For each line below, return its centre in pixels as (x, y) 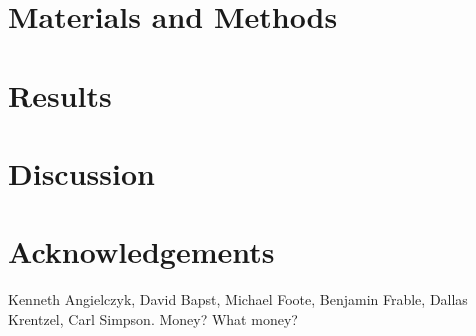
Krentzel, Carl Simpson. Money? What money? (153, 318)
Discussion (81, 172)
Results (60, 94)
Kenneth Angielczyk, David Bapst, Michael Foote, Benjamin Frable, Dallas (238, 299)
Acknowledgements (141, 251)
